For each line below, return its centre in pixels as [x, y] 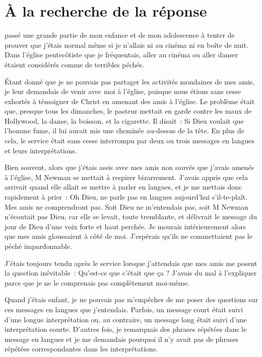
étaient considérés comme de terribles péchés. [74, 64]
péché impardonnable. [38, 246]
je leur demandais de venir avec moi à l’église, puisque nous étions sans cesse [123, 91]
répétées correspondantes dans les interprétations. [81, 349]
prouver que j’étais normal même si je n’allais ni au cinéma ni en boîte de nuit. [126, 44]
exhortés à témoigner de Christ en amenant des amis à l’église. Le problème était [130, 101]
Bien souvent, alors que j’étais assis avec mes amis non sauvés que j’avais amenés [129, 167]
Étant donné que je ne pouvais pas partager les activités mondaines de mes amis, [130, 81]
